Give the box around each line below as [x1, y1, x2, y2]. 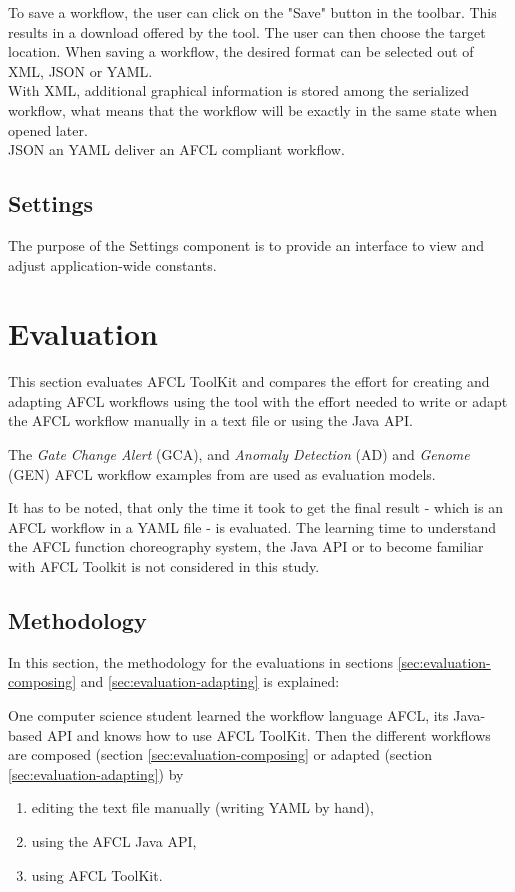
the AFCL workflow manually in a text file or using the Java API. [8, 410, 413, 431]
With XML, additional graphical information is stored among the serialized [8, 80, 470, 101]
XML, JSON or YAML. [8, 60, 153, 81]
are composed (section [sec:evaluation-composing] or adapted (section [8, 744, 432, 765]
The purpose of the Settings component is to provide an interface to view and [8, 234, 484, 255]
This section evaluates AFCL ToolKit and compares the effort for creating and [8, 371, 490, 392]
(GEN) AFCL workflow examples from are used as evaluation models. [8, 463, 436, 484]
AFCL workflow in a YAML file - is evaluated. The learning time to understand [8, 516, 497, 537]
